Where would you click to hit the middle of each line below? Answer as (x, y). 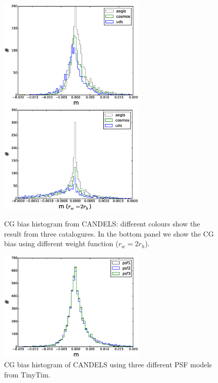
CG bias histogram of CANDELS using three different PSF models (108, 365)
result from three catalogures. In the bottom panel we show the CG (109, 233)
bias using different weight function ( (61, 243)
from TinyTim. (27, 374)
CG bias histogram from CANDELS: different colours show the (102, 224)
